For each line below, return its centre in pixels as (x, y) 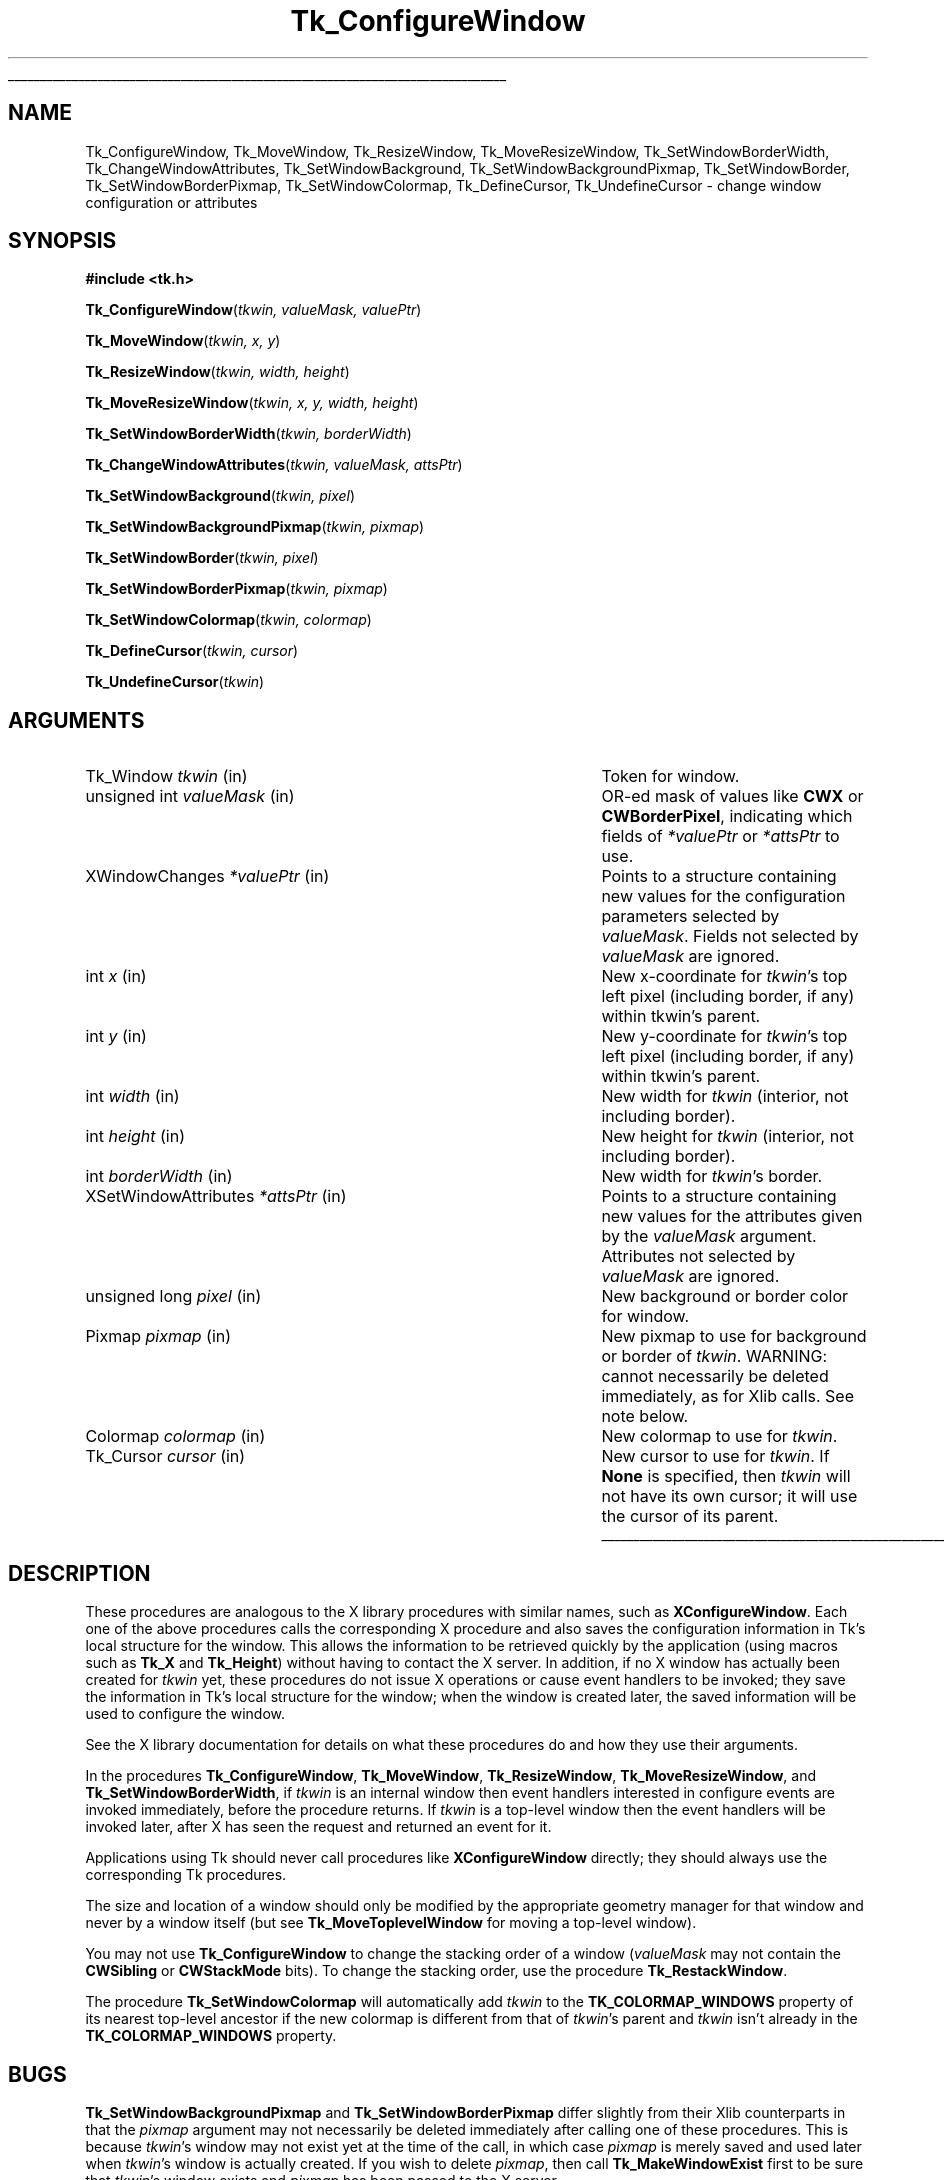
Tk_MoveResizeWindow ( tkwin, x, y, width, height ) (252, 403)
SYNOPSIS (62, 241)
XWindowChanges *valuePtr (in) (207, 876)
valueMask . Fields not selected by (730, 936)
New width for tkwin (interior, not (725, 1096)
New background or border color (725, 1296)
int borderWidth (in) (159, 1176)
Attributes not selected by (698, 1256)
